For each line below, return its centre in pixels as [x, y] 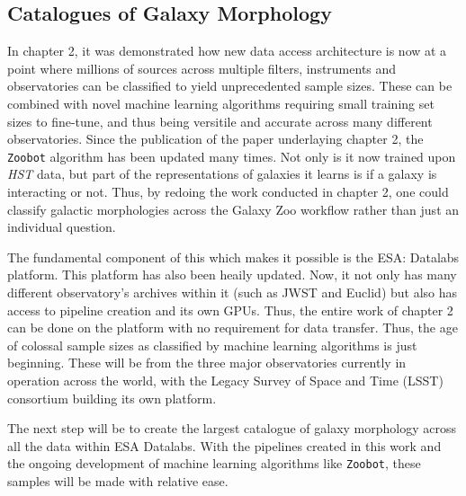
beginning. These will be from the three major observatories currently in [207, 363]
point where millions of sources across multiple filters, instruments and [202, 68]
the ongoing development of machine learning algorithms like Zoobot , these [214, 463]
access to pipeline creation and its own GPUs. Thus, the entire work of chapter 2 [230, 310]
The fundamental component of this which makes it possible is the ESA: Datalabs [233, 257]
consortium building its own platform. [112, 398]
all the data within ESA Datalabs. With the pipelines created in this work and [224, 445]
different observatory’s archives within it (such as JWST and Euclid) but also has [233, 292]
